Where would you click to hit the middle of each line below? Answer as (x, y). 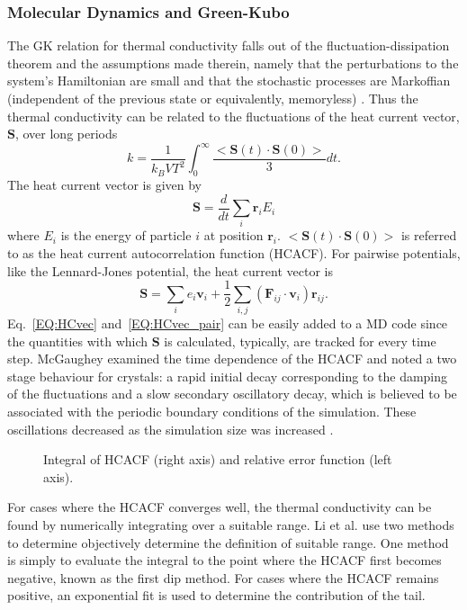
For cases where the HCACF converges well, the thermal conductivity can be (220, 507)
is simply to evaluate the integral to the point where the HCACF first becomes (225, 560)
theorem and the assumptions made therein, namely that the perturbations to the (233, 63)
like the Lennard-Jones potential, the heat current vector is (170, 270)
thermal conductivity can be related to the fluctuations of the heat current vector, (233, 116)
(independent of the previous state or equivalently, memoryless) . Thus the (213, 98)
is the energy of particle (126, 235)
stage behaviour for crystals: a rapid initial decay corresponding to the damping (228, 376)
